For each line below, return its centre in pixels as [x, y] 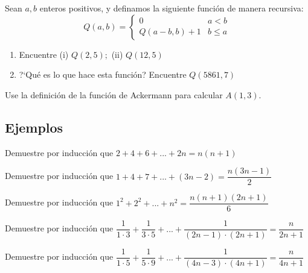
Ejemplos [34, 127]
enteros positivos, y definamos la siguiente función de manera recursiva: [172, 8]
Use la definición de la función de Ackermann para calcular [114, 94]
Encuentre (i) [44, 54]
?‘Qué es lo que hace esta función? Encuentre [103, 74]
